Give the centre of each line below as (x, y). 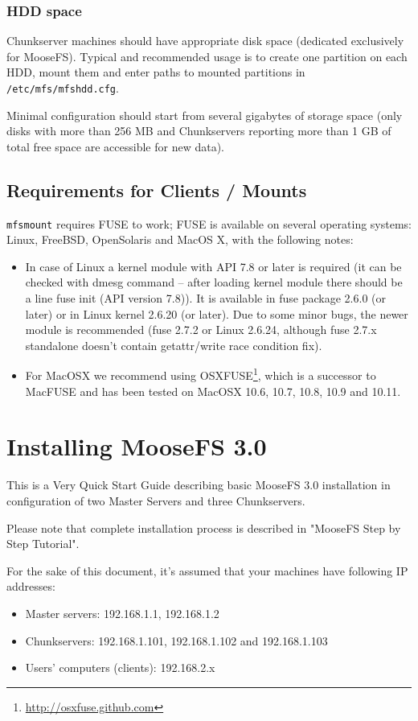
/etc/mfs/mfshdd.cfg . (63, 88)
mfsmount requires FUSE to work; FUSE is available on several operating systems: (209, 223)
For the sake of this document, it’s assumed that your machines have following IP (207, 570)
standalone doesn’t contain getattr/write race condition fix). (174, 345)
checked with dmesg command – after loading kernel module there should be (214, 282)
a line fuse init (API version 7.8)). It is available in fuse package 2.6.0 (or (205, 298)
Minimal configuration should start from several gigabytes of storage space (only (205, 115)
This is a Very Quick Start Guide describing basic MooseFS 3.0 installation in (199, 485)
